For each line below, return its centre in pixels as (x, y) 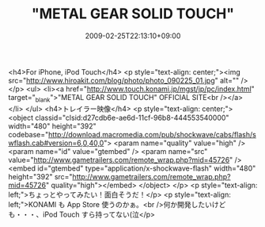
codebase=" (28, 134)
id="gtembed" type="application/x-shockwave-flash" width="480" (146, 168)
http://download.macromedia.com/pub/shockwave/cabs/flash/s (153, 134)
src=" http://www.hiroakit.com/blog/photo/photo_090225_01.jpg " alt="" (124, 80)
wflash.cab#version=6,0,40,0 (56, 143)
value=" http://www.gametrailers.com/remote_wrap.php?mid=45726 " (121, 160)
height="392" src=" (40, 176)
